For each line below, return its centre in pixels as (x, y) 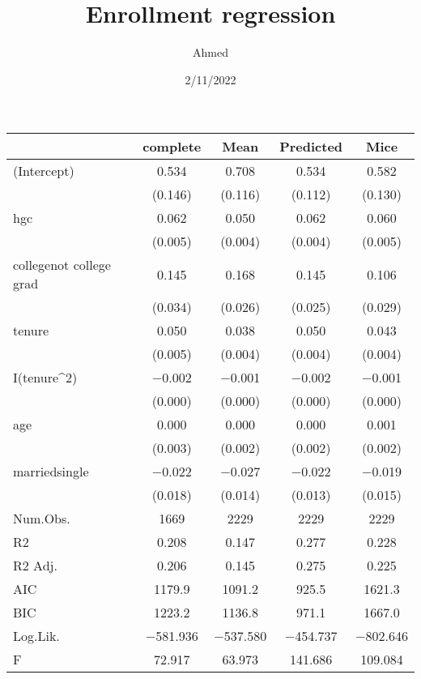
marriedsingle (51, 472)
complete (172, 147)
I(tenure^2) (45, 378)
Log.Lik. (36, 636)
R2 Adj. (35, 566)
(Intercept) (44, 171)
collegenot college (62, 265)
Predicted (311, 147)
